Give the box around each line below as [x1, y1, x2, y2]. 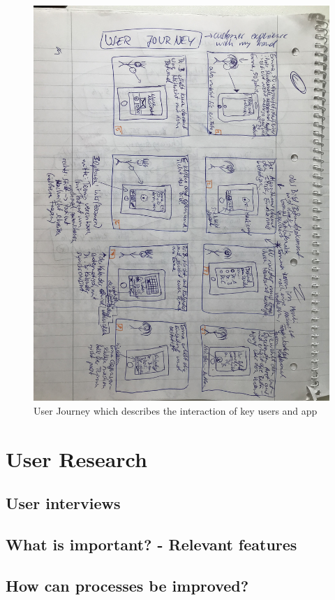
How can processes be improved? [6, 574, 249, 596]
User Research [6, 444, 147, 473]
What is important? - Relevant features [6, 534, 297, 555]
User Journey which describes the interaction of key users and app [33, 403, 318, 417]
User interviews [6, 492, 121, 514]
